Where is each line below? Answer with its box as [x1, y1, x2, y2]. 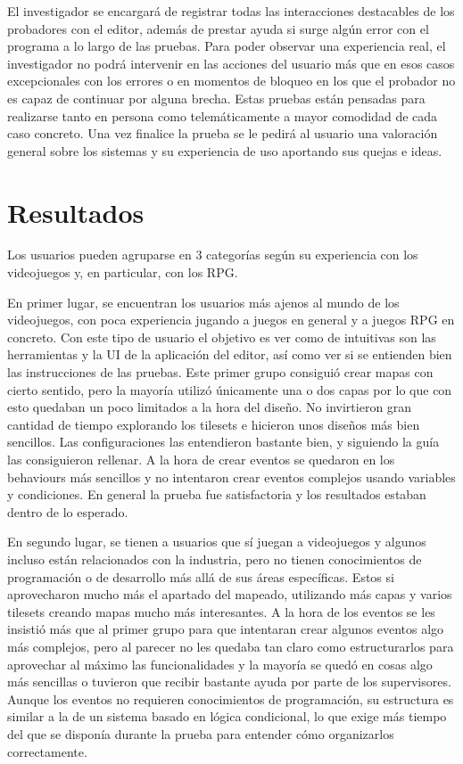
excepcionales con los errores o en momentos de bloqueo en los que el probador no [7, 71, 456, 90]
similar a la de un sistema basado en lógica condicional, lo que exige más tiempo [7, 707, 447, 726]
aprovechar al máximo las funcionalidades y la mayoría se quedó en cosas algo [7, 654, 433, 673]
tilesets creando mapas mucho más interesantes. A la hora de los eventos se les [7, 602, 435, 620]
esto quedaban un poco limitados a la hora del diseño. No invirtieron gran [7, 398, 412, 416]
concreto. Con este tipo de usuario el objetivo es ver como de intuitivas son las [7, 327, 436, 346]
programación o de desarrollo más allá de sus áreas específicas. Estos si [7, 567, 394, 586]
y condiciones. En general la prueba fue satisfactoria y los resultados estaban [7, 485, 426, 504]
